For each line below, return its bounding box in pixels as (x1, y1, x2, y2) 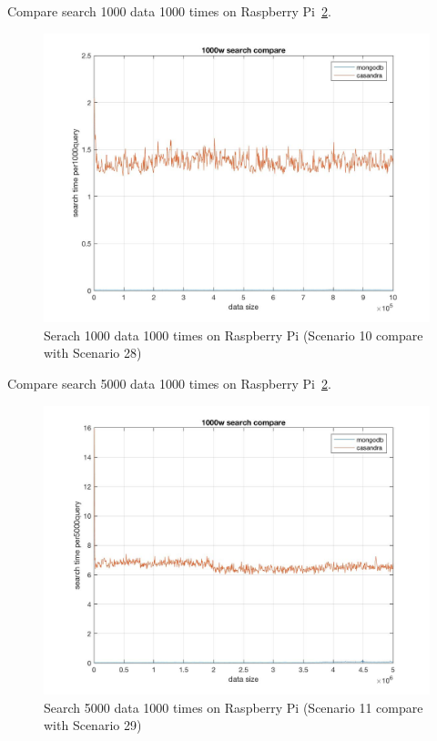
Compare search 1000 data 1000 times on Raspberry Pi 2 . (7, 2, 331, 20)
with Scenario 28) (44, 343, 142, 362)
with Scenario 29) (44, 716, 142, 735)
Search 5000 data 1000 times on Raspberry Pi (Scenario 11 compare (44, 697, 423, 716)
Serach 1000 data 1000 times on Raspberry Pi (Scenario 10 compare (44, 325, 423, 344)
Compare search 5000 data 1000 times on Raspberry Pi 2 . (7, 373, 331, 392)
